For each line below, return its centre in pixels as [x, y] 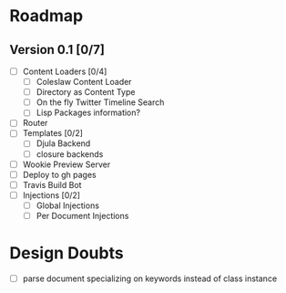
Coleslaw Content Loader [84, 82]
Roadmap [46, 16]
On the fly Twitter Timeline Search [100, 102]
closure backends [70, 154]
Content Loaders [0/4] [65, 71]
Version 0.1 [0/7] [57, 50]
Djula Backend [63, 143]
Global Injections [68, 205]
